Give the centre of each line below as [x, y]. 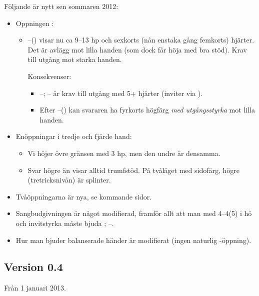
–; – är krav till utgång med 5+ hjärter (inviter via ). [121, 93]
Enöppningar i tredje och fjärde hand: [74, 136]
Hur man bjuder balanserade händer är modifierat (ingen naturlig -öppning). [133, 240]
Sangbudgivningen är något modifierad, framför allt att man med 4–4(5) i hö [134, 213]
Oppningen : [35, 23]
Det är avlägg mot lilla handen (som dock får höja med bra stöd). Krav [137, 49]
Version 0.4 [33, 267]
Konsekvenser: [49, 76]
